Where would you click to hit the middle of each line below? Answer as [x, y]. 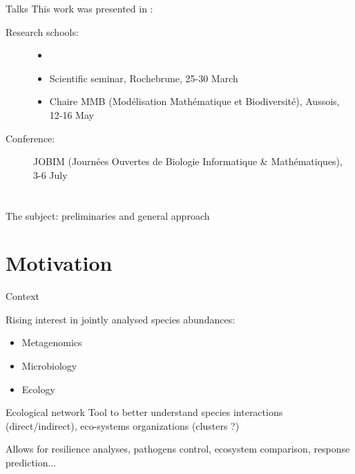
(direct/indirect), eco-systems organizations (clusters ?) [123, 425]
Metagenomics [52, 342]
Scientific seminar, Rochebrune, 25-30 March [144, 78]
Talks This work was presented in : [79, 8]
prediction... [31, 462]
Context [22, 296]
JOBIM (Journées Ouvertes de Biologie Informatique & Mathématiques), [188, 161]
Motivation [59, 263]
